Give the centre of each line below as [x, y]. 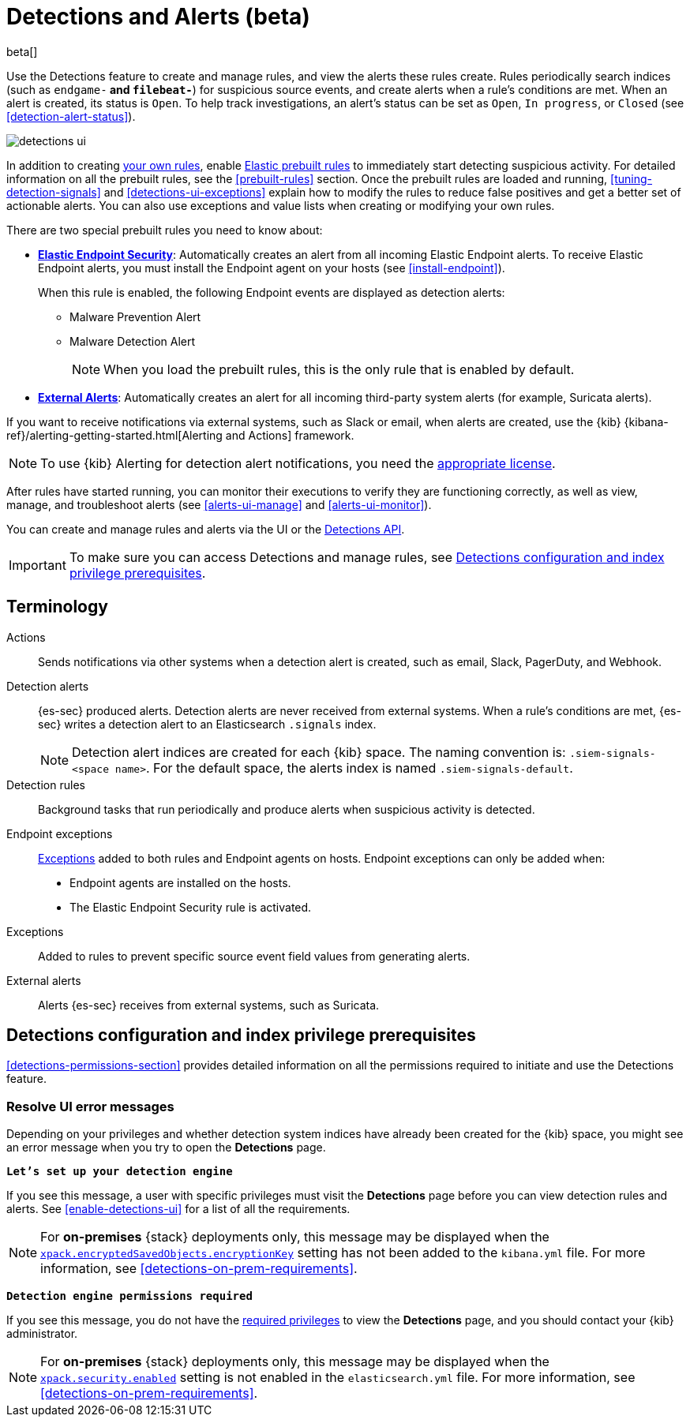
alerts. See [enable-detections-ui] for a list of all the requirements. [178, 1209]
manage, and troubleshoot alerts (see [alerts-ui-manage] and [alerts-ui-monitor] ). [219, 504]
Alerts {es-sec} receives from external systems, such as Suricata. [209, 1005]
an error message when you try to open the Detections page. [166, 1148]
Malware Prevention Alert [135, 316]
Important [37, 565]
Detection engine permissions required [129, 1296]
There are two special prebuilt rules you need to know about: [165, 230]
